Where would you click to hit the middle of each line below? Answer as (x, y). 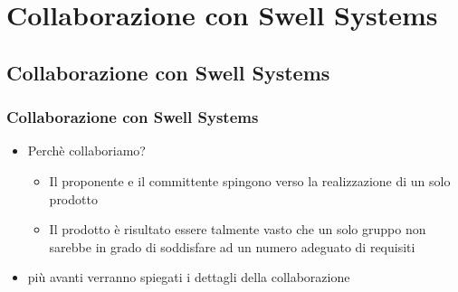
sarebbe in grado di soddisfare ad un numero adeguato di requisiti (232, 246)
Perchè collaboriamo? (86, 151)
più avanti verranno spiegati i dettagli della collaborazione (189, 277)
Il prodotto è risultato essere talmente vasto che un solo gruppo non (238, 229)
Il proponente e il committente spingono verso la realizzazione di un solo (250, 180)
